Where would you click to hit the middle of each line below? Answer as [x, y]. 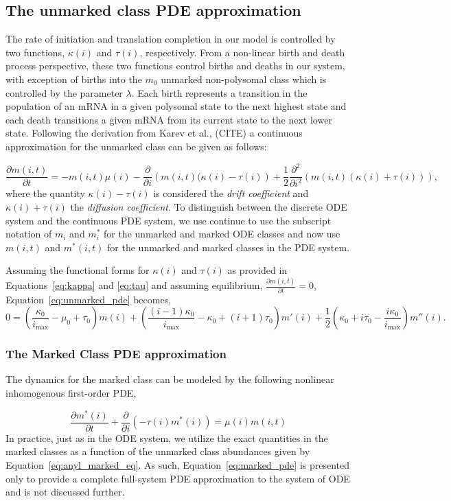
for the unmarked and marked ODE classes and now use [222, 234]
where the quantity [45, 193]
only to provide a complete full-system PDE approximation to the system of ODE [178, 478]
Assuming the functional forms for [78, 270]
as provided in [257, 270]
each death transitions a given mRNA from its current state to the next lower [169, 119]
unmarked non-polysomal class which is [244, 79]
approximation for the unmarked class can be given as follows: [136, 146]
